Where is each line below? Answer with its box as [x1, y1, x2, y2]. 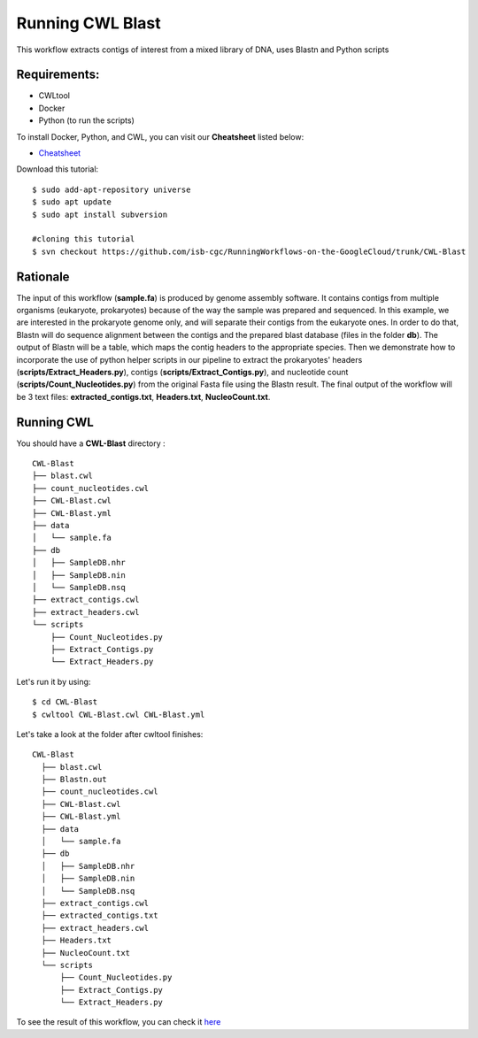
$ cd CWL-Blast [32, 697, 98, 707]
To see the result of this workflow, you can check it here [16, 1017, 221, 1027]
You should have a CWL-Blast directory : [16, 438, 166, 449]
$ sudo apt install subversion [32, 209, 168, 219]
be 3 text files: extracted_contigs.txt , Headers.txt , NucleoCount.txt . [16, 391, 271, 402]
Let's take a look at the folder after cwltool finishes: [16, 728, 204, 739]
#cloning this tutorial [32, 235, 135, 244]
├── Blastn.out [41, 774, 107, 785]
